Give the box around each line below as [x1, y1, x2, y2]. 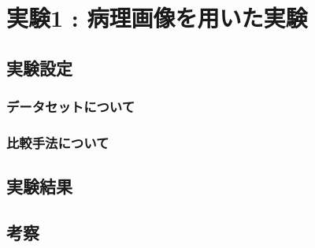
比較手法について [6, 132, 109, 152]
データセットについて [6, 97, 135, 117]
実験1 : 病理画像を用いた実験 [6, 2, 308, 34]
